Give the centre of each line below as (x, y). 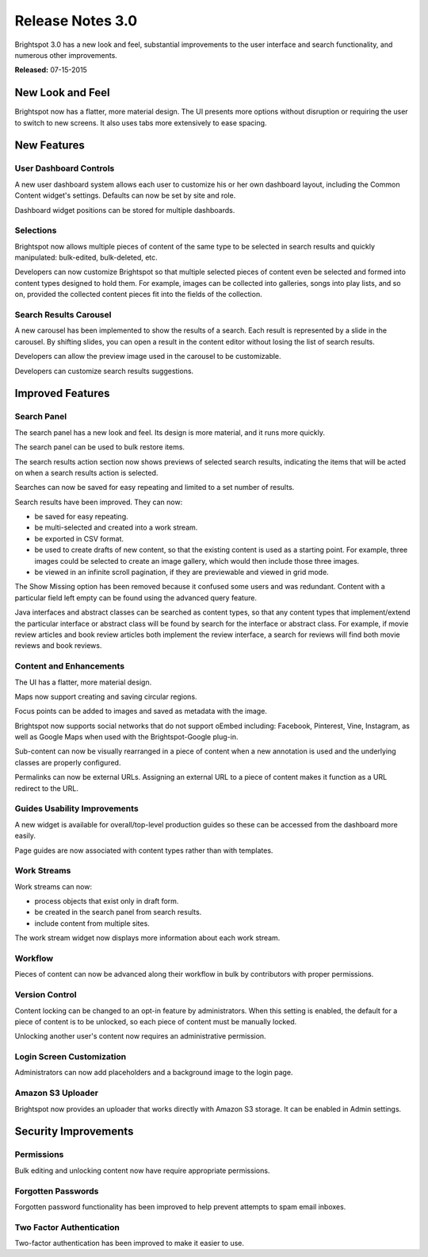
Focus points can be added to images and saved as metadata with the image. (141, 711)
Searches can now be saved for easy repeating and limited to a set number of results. (155, 488)
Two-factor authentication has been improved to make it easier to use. (130, 1244)
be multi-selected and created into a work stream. (116, 527)
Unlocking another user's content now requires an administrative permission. (140, 1036)
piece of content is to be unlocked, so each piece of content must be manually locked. (156, 1021)
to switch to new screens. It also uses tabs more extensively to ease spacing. (141, 122)
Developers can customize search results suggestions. (104, 371)
